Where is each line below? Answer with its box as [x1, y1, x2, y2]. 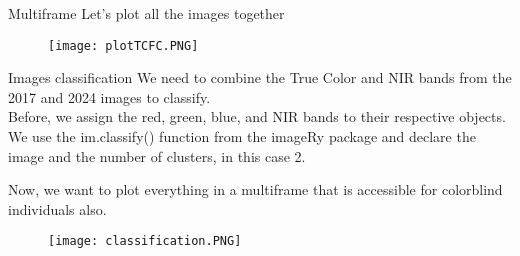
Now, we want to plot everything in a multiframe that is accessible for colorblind [8, 179, 503, 200]
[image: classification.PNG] [48, 234, 242, 249]
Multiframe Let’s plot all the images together [8, 3, 285, 23]
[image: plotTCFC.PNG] [48, 38, 199, 53]
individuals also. [8, 198, 107, 219]
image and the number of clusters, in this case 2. [8, 145, 306, 166]
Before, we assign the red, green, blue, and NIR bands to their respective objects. [8, 106, 506, 127]
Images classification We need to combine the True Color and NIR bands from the [8, 67, 512, 88]
